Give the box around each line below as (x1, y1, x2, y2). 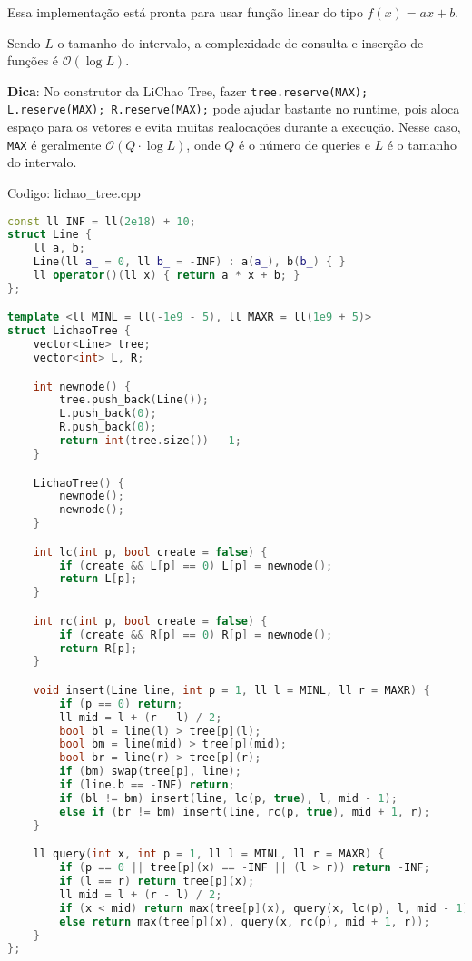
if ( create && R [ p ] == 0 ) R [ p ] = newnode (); (59, 628, 333, 641)
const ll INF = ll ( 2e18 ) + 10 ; (7, 214, 196, 228)
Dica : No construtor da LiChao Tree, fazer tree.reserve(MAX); (7, 81, 369, 100)
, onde (186, 134, 221, 154)
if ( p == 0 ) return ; (59, 697, 183, 710)
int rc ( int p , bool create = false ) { (33, 614, 268, 628)
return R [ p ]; (59, 641, 138, 655)
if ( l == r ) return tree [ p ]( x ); (59, 875, 255, 887)
